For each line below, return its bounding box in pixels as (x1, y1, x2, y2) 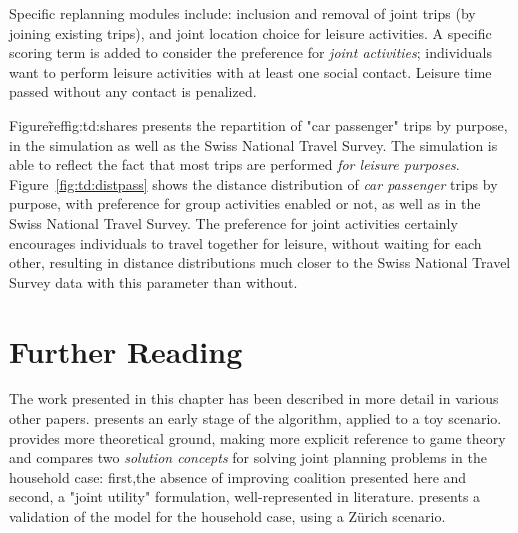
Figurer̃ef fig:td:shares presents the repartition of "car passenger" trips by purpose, (9, 114, 508, 135)
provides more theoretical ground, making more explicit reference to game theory (9, 427, 506, 448)
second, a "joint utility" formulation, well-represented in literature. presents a (9, 486, 481, 507)
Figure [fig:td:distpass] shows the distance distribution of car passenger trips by (9, 173, 498, 194)
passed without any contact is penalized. (9, 81, 257, 102)
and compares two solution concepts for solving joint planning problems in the (9, 447, 487, 468)
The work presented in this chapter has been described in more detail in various (9, 388, 499, 409)
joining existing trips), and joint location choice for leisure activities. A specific (9, 22, 492, 43)
